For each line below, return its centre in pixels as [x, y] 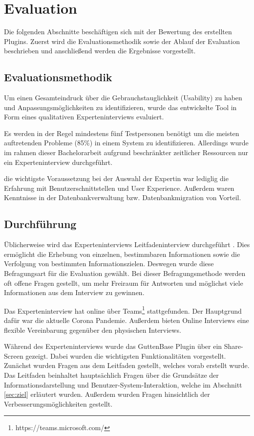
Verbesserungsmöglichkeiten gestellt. [58, 403]
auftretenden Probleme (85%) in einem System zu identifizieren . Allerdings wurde [126, 143]
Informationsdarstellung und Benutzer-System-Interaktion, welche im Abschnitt [123, 384]
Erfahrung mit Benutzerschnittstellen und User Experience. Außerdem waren [119, 188]
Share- [233, 346]
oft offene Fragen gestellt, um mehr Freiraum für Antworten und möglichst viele [124, 283]
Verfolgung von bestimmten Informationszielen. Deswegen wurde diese [109, 264]
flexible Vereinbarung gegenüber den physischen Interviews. [93, 330]
